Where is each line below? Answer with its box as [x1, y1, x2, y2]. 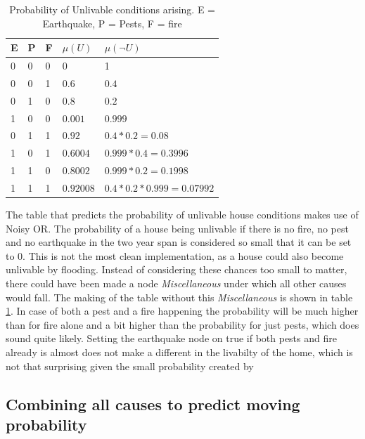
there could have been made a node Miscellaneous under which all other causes [6, 276, 347, 290]
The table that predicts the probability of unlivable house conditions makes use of [6, 207, 359, 222]
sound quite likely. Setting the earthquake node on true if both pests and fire [6, 331, 337, 346]
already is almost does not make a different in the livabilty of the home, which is [6, 344, 353, 359]
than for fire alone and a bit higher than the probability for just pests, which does [6, 317, 359, 332]
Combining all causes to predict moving [6, 393, 300, 414]
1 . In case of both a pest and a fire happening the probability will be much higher [6, 303, 359, 318]
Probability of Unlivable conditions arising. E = [9, 2, 215, 16]
